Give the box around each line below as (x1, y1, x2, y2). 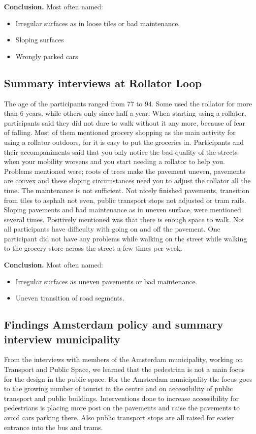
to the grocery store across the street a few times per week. (4, 243, 183, 253)
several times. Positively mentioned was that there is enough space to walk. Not (4, 214, 245, 224)
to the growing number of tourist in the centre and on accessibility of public (4, 383, 233, 394)
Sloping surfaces (15, 34, 64, 45)
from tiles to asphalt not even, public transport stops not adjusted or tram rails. (4, 195, 246, 205)
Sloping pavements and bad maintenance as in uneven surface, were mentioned (4, 204, 241, 215)
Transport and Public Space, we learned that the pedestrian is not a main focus (4, 364, 245, 374)
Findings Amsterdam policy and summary (4, 317, 224, 332)
